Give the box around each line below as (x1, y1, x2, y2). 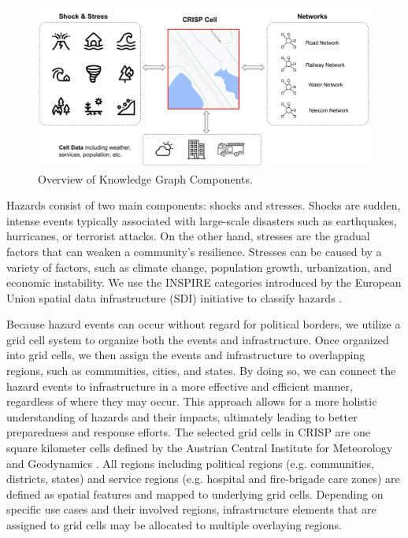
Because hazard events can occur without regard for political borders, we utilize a (6, 316, 401, 332)
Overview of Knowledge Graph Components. (38, 170, 253, 187)
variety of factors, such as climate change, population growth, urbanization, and (6, 258, 392, 275)
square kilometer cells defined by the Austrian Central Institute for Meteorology (6, 440, 393, 456)
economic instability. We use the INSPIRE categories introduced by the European (6, 274, 402, 291)
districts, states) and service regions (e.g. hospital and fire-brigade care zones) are (6, 470, 400, 487)
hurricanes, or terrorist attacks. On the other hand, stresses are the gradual (6, 228, 370, 244)
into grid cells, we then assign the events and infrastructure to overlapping (6, 347, 365, 363)
